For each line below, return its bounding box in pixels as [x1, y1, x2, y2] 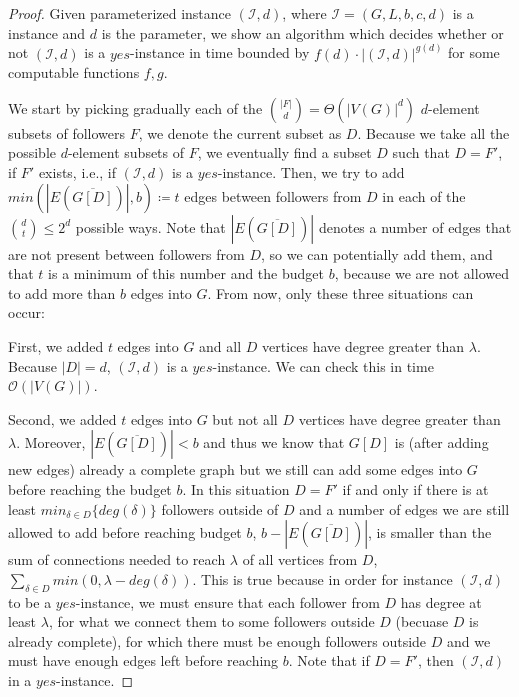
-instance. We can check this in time [212, 355, 434, 376]
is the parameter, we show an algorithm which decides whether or [101, 22, 504, 43]
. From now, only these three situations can [207, 282, 474, 303]
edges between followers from [184, 185, 362, 206]
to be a [8, 591, 52, 612]
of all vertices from [242, 549, 358, 570]
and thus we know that [203, 432, 345, 453]
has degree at [400, 591, 482, 612]
